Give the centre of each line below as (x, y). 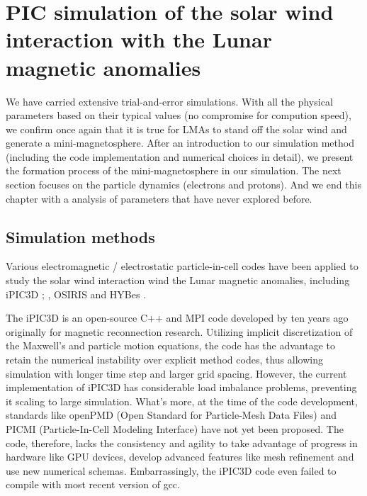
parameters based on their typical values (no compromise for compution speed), (179, 115)
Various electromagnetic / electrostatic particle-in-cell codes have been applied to (182, 266)
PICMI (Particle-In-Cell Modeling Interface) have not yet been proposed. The (175, 428)
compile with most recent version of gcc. (93, 484)
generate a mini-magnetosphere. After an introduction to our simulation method (180, 143)
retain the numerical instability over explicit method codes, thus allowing (164, 360)
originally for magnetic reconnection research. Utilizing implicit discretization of (179, 331)
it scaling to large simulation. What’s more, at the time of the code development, (182, 401)
